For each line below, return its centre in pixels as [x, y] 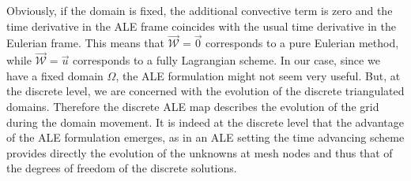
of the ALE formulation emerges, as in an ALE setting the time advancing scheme [205, 137]
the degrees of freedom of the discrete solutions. [122, 168]
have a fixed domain [55, 75]
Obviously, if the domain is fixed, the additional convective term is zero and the [200, 10]
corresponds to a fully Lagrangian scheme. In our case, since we [226, 60]
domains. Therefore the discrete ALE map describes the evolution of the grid [193, 106]
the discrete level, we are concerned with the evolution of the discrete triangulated [205, 91]
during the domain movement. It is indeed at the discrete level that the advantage [205, 122]
